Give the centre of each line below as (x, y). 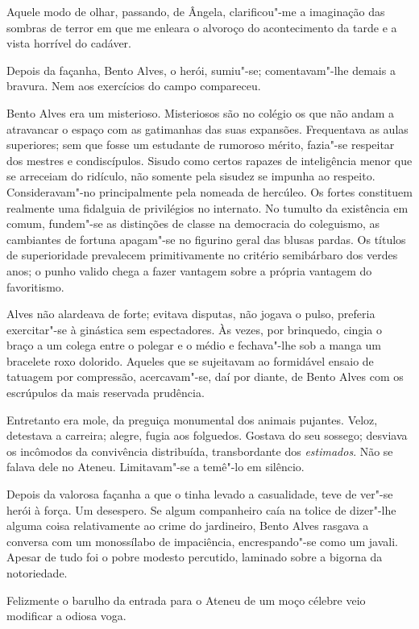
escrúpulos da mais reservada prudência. (106, 393)
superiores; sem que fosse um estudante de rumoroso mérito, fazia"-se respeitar (201, 145)
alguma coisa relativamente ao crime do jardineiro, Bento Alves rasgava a (188, 526)
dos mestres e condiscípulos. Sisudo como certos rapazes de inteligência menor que (209, 160)
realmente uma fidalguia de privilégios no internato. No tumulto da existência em (207, 207)
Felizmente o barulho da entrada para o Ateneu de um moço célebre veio (186, 600)
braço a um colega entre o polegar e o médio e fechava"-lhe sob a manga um (194, 345)
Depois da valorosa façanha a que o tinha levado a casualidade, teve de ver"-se (200, 494)
